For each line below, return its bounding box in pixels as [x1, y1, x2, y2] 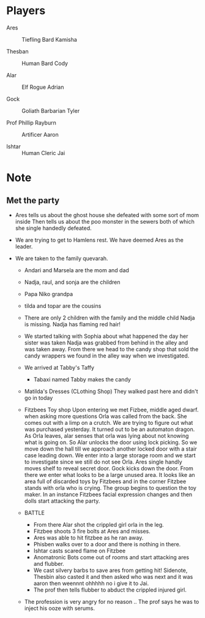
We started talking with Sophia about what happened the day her [24, 332, 188, 340]
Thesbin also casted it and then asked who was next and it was [33, 573, 193, 580]
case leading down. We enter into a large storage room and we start [24, 451, 196, 459]
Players [6, 4, 46, 18]
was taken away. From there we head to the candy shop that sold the [24, 345, 199, 353]
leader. [15, 243, 33, 250]
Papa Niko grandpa [24, 290, 73, 297]
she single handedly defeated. [15, 224, 92, 232]
